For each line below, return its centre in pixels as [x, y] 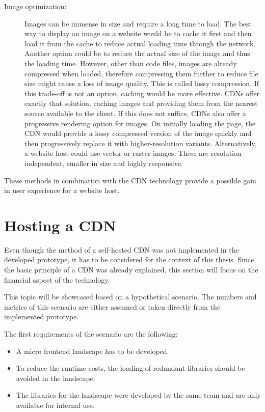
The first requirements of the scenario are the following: [91, 333]
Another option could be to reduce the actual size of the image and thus [137, 53]
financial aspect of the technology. [57, 279]
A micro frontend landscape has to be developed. [92, 351]
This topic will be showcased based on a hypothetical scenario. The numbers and [130, 297]
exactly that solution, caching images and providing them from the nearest [141, 103]
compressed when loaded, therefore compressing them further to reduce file [141, 73]
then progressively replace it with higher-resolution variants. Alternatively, [141, 143]
